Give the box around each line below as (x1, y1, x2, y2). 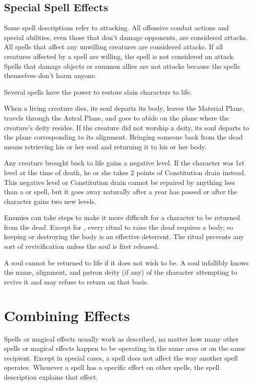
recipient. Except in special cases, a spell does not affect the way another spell (4, 352, 238, 363)
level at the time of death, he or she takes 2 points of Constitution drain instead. (4, 167, 246, 177)
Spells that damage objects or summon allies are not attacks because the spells (4, 61, 240, 71)
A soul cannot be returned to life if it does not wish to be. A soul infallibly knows (4, 257, 249, 267)
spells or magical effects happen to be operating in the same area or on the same (4, 343, 245, 353)
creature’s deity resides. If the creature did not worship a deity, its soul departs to (4, 122, 249, 132)
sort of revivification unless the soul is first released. (4, 241, 159, 251)
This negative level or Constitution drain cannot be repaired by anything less (4, 177, 235, 187)
